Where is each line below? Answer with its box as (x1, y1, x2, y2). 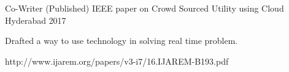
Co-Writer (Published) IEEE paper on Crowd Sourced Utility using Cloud (5, 2, 284, 14)
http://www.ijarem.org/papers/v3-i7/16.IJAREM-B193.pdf (5, 54, 229, 67)
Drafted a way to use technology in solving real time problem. (5, 34, 238, 47)
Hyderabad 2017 (5, 13, 66, 26)
